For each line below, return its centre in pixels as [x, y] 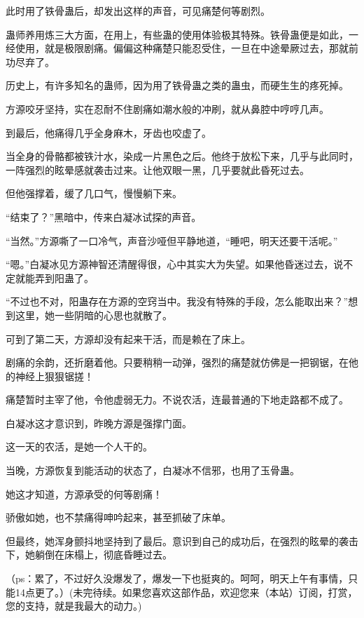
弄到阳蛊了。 [64, 277]
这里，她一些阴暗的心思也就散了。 [93, 315]
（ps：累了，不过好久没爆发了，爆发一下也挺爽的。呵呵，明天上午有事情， [177, 578]
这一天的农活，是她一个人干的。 [79, 446]
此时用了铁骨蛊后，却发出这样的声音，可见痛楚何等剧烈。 [138, 11]
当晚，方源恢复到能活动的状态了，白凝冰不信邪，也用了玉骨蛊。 [153, 470]
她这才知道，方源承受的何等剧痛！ [84, 493]
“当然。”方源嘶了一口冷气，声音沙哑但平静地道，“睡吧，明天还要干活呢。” [172, 240]
